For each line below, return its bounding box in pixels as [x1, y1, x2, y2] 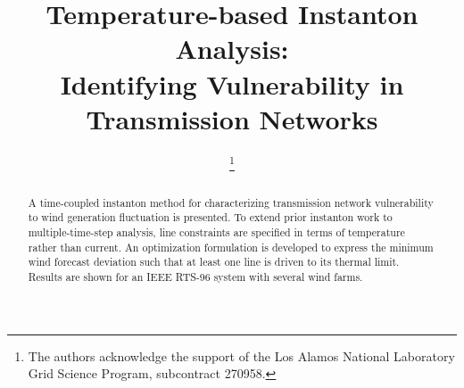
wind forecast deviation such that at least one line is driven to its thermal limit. [28, 254, 400, 269]
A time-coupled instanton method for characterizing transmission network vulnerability [28, 194, 434, 210]
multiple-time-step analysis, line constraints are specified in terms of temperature [28, 225, 405, 240]
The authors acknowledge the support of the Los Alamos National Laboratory [28, 346, 455, 365]
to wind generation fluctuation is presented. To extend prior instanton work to [28, 210, 393, 225]
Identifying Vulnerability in [60, 65, 404, 102]
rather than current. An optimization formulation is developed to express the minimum [28, 239, 434, 254]
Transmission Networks [86, 100, 378, 136]
